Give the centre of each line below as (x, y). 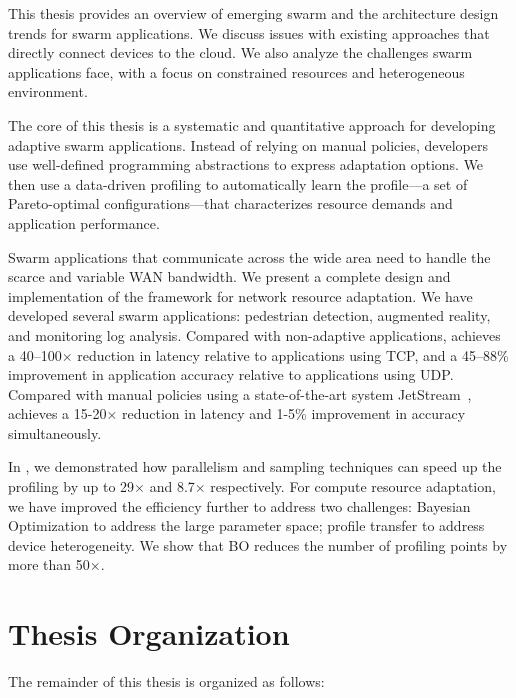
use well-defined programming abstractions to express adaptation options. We (246, 164)
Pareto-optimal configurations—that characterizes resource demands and (230, 203)
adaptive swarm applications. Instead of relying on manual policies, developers (248, 144)
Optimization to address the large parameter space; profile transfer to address (246, 525)
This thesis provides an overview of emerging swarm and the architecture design (253, 13)
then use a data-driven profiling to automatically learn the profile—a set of (238, 183)
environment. (48, 91)
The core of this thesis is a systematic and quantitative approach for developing (252, 124)
